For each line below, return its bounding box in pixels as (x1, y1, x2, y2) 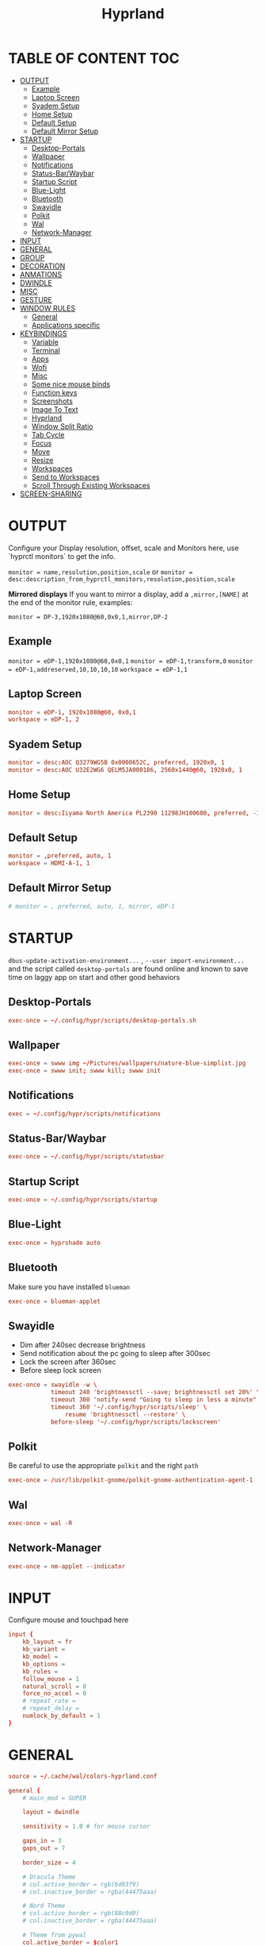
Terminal (31, 345, 61, 355)
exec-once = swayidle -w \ (8, 1381, 97, 1389)
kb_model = (22, 1653, 59, 1661)
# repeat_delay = (22, 1705, 80, 1713)
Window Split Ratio (31, 422, 93, 431)
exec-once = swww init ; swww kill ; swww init (8, 1067, 161, 1075)
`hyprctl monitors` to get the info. (8, 551, 116, 561)
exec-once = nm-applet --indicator (8, 1562, 126, 1570)
